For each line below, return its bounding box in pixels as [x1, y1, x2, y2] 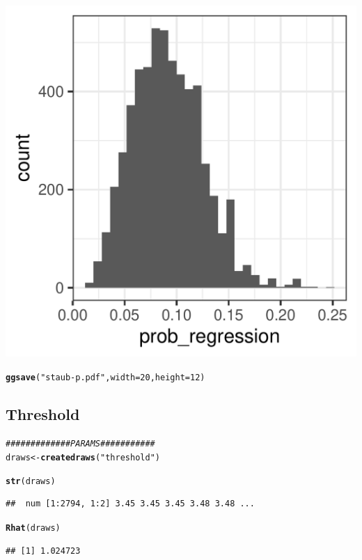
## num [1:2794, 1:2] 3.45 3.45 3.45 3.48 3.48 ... [6, 499, 255, 509]
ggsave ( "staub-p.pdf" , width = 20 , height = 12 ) [6, 372, 205, 382]
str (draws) [6, 476, 56, 486]
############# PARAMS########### [6, 439, 155, 449]
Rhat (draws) [6, 523, 61, 534]
